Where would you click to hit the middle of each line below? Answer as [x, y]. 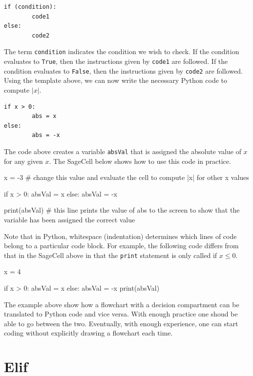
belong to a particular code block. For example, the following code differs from [121, 246]
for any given [23, 161]
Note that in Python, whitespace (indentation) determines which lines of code [120, 236]
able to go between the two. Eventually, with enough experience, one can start [121, 323]
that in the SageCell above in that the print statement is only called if [111, 255]
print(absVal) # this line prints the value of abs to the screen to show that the [122, 210]
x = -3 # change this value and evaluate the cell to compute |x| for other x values [126, 177]
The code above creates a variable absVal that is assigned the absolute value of [123, 151]
